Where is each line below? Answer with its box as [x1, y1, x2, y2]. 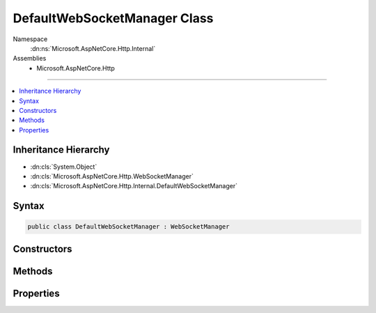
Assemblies [13, 54, 47, 63]
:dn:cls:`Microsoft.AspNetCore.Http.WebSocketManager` [30, 171, 194, 181]
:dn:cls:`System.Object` [30, 162, 97, 171]
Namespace [13, 35, 48, 43]
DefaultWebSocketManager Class [13, 10, 214, 26]
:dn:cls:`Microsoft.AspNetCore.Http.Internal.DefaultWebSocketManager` [30, 182, 238, 190]
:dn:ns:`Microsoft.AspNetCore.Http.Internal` [30, 44, 156, 52]
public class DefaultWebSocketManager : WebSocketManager [27, 223, 230, 231]
